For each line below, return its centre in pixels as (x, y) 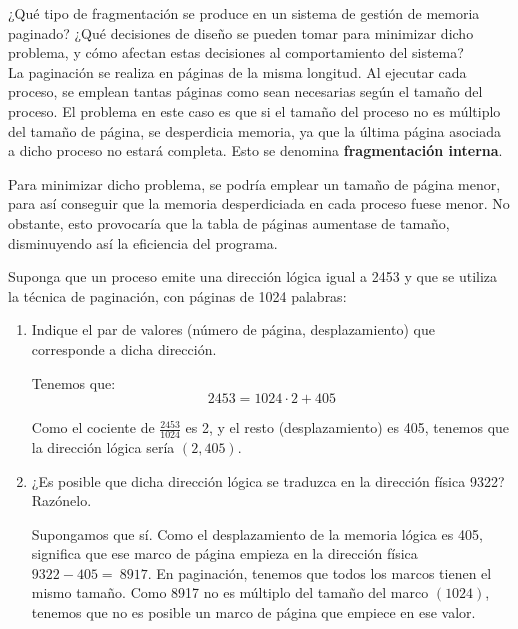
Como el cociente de (93, 427)
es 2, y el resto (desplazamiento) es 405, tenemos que (347, 427)
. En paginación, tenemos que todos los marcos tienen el (319, 572)
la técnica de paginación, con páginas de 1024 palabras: (177, 295)
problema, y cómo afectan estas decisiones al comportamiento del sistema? (236, 52)
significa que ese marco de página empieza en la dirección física (224, 553)
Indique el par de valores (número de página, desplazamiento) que (233, 329)
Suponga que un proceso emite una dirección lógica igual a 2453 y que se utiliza (253, 276)
